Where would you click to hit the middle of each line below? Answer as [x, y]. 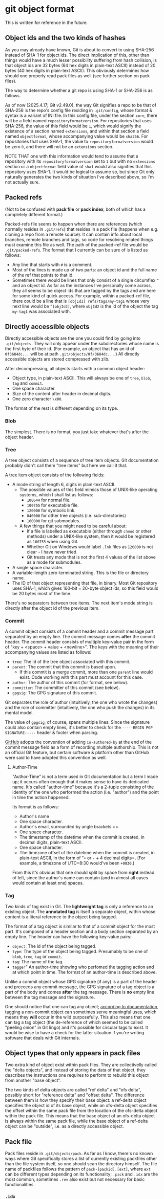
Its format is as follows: [35, 807]
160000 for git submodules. [53, 521]
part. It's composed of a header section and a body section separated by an [82, 931]
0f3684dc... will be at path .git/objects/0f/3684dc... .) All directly [72, 354]
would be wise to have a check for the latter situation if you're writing [75, 1032]
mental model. [20, 713]
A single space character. [38, 567]
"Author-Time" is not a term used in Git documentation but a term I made [85, 777]
